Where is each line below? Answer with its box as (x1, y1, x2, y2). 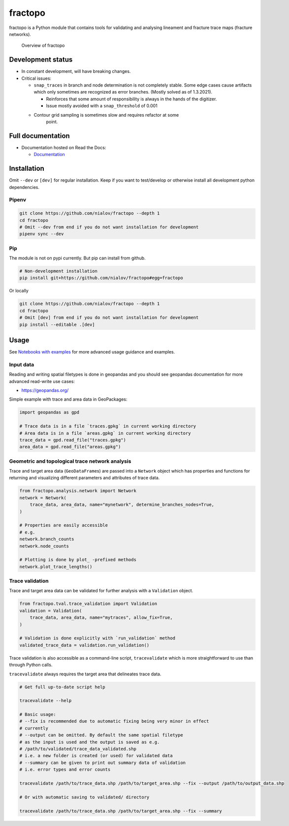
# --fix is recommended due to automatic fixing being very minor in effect (19, 719, 209, 724)
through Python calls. (9, 662, 53, 668)
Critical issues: (21, 75, 52, 81)
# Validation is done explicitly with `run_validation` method (19, 635, 176, 641)
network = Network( (19, 495, 66, 501)
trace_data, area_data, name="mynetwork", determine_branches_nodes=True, (30, 502, 214, 508)
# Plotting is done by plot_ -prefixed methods (19, 557, 136, 563)
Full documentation (9, 131, 70, 140)
